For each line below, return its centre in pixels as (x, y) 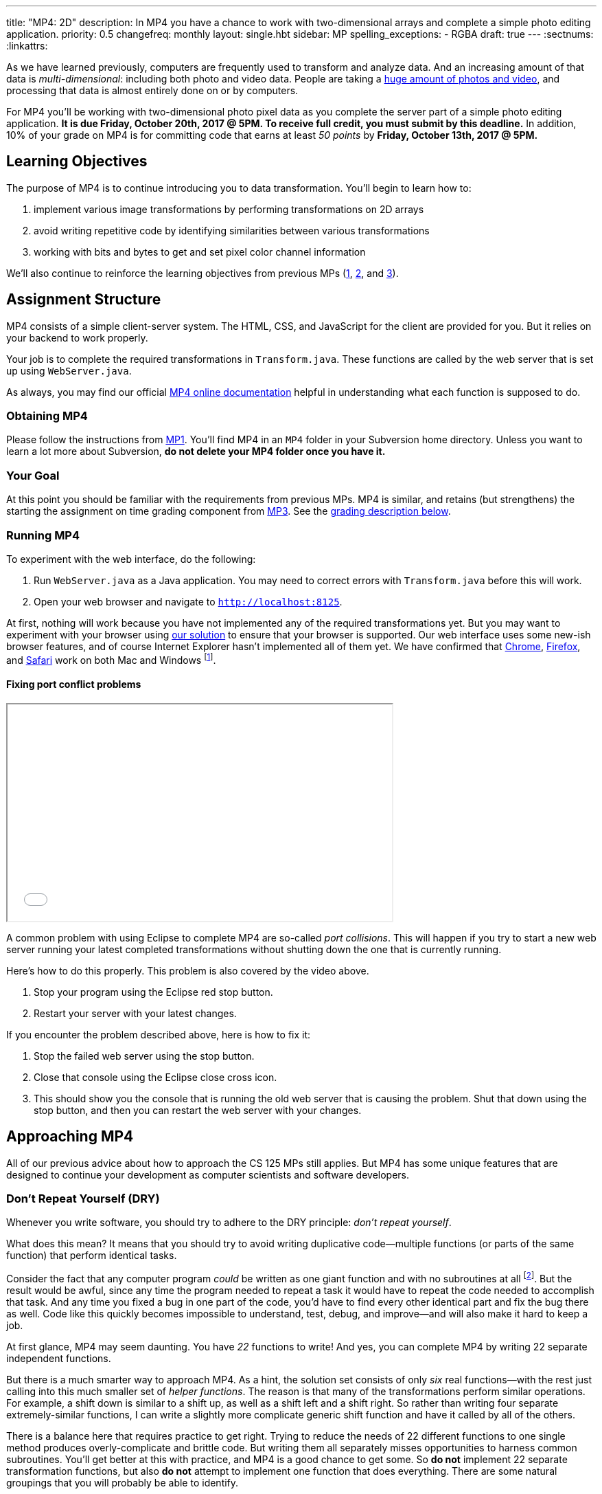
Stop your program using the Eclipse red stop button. (153, 992)
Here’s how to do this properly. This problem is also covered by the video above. (188, 970)
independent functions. (59, 1359)
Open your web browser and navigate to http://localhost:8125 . (188, 601)
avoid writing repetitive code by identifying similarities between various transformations (232, 230)
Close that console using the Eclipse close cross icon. (155, 1077)
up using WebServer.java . (69, 370)
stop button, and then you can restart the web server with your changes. (198, 1110)
